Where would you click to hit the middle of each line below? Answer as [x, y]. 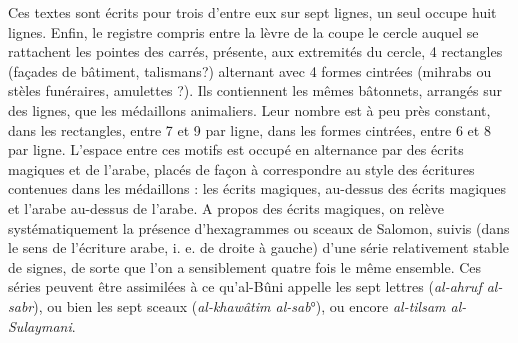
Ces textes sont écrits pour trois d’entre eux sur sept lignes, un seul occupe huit [252, 12]
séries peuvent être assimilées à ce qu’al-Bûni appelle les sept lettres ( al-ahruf [245, 286]
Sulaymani [40, 325]
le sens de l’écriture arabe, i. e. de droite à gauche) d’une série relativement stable [258, 247]
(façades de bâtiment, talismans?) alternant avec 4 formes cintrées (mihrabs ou [250, 70]
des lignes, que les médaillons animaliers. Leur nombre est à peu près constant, [249, 109]
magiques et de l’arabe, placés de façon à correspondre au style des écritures [241, 168]
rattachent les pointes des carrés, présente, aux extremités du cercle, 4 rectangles [255, 51]
